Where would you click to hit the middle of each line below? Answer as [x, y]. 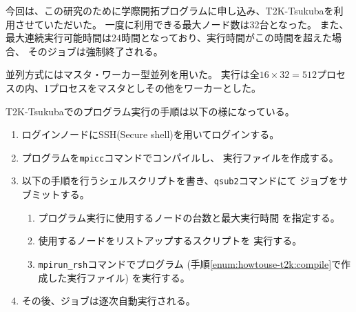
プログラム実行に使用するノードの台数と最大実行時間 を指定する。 [189, 217]
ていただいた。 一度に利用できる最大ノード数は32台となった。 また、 [191, 24]
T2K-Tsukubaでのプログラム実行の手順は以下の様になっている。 [150, 111]
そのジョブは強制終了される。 [95, 51]
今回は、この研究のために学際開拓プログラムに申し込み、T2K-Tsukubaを [170, 10]
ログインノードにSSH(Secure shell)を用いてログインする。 [150, 134]
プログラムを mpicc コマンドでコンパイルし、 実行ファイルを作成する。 [180, 157]
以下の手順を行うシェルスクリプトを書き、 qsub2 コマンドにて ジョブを [180, 181]
